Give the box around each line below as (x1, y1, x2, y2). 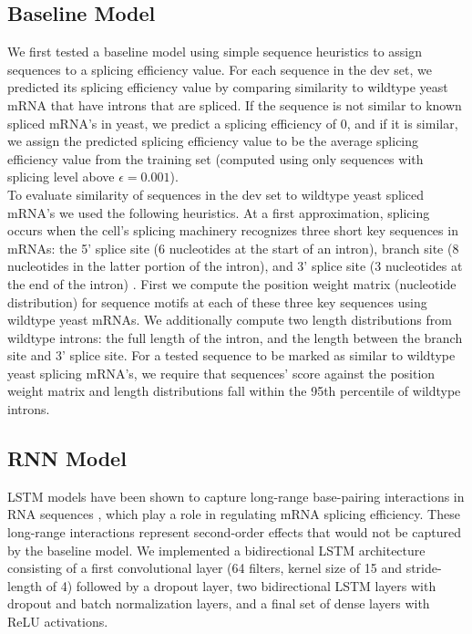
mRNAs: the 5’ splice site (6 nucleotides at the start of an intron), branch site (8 (7, 238, 459, 257)
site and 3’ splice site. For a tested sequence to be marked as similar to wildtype (7, 346, 456, 365)
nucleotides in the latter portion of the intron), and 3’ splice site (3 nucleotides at (7, 256, 463, 275)
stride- (405, 558, 442, 577)
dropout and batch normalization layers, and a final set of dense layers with (7, 594, 430, 613)
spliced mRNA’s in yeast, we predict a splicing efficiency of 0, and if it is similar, (7, 113, 458, 132)
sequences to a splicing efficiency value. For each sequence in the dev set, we (7, 59, 433, 78)
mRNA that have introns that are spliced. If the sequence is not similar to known (7, 95, 462, 114)
